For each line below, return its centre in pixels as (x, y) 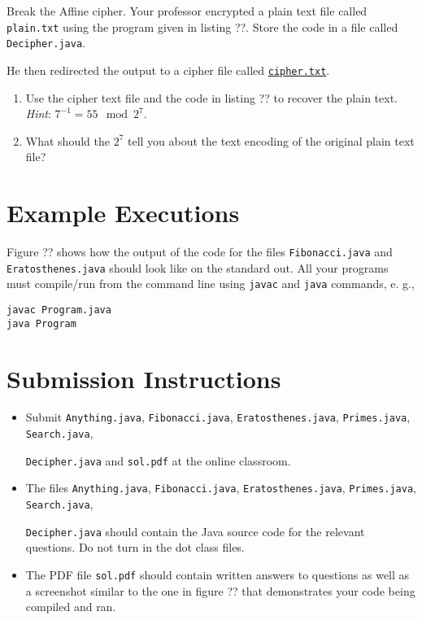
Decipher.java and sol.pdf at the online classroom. (158, 460)
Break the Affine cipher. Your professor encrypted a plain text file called (187, 11)
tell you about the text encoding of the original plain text (271, 140)
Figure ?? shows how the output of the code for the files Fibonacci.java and (200, 252)
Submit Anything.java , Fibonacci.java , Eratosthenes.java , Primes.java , (218, 417)
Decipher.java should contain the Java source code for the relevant (195, 531)
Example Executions (123, 213)
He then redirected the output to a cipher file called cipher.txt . (168, 70)
